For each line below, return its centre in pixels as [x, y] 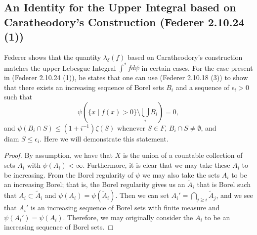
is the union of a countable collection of [183, 155]
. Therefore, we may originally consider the [128, 217]
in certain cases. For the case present [197, 68]
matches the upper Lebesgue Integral [60, 68]
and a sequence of [202, 87]
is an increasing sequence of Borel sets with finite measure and [125, 208]
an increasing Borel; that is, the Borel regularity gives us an [95, 184]
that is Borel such [224, 184]
